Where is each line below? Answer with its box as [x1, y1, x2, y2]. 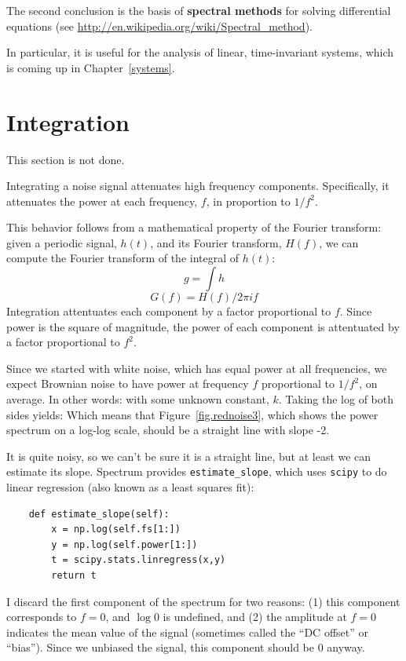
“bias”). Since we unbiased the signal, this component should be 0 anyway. [6, 639, 365, 656]
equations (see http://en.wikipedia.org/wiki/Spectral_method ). [6, 17, 313, 34]
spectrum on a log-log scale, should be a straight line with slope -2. [6, 422, 330, 438]
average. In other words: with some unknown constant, [6, 391, 269, 407]
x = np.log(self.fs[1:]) [51, 524, 181, 535]
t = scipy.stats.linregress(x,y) [51, 554, 226, 566]
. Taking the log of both [278, 391, 393, 407]
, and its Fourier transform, [150, 234, 282, 250]
